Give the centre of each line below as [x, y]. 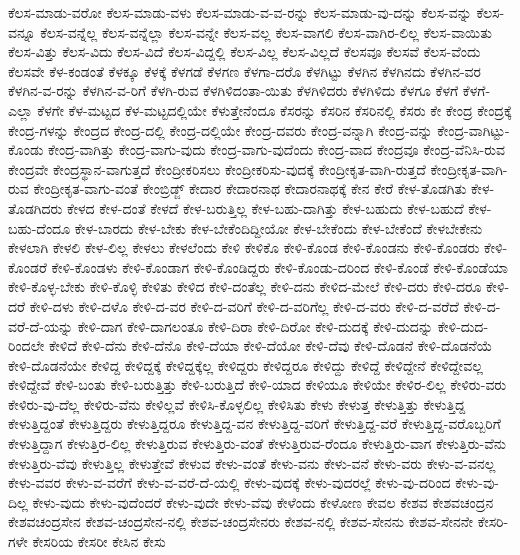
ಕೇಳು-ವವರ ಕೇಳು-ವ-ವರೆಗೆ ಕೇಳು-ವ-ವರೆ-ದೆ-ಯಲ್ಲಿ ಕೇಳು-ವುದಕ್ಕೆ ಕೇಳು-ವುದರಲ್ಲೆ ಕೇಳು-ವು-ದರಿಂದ [229, 482]
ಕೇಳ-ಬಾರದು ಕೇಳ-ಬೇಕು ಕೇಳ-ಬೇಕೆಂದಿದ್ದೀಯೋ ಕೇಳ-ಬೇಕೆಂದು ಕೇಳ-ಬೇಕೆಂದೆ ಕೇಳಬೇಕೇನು [278, 227]
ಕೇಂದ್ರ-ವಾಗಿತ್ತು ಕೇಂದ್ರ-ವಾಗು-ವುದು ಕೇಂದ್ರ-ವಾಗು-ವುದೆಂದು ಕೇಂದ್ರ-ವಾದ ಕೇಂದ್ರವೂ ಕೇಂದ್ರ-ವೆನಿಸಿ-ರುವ [277, 149]
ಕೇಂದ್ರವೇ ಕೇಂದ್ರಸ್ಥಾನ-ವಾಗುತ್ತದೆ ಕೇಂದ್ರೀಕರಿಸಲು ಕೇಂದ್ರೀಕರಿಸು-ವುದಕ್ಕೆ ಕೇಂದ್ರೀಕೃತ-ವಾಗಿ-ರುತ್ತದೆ [217, 168]
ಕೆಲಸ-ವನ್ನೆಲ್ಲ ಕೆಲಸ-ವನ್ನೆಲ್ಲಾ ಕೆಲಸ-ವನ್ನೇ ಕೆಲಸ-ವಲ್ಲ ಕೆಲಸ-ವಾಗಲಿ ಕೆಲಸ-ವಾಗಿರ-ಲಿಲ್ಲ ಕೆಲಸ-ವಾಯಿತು [266, 31]
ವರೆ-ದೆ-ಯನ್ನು [41, 325]
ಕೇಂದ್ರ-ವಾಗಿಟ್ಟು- [473, 129]
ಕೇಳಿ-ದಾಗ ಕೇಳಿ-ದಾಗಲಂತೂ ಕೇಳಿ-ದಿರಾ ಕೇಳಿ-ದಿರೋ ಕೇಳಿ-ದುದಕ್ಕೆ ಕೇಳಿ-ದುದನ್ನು [255, 325]
